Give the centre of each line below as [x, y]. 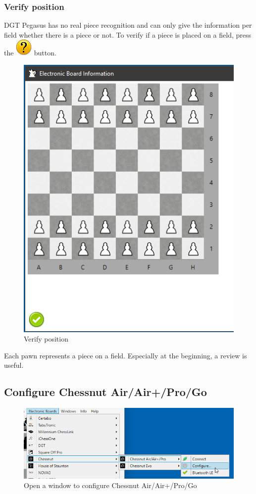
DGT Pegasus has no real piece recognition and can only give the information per [128, 25]
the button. [30, 53]
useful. [14, 365]
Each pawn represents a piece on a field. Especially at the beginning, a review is [126, 355]
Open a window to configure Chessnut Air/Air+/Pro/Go [110, 485]
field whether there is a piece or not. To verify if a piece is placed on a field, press [128, 34]
